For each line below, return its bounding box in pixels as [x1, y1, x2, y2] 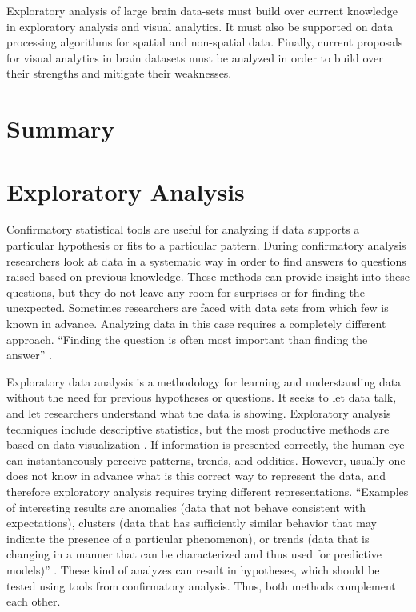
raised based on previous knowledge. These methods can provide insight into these [6, 268, 410, 285]
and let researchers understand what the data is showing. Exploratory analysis [6, 405, 391, 421]
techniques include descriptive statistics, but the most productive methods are [6, 420, 390, 437]
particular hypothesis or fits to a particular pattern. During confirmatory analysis [6, 237, 406, 254]
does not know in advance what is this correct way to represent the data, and [6, 467, 386, 484]
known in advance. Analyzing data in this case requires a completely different [6, 315, 386, 332]
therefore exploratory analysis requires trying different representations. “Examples [6, 482, 409, 499]
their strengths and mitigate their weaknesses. [6, 65, 232, 82]
